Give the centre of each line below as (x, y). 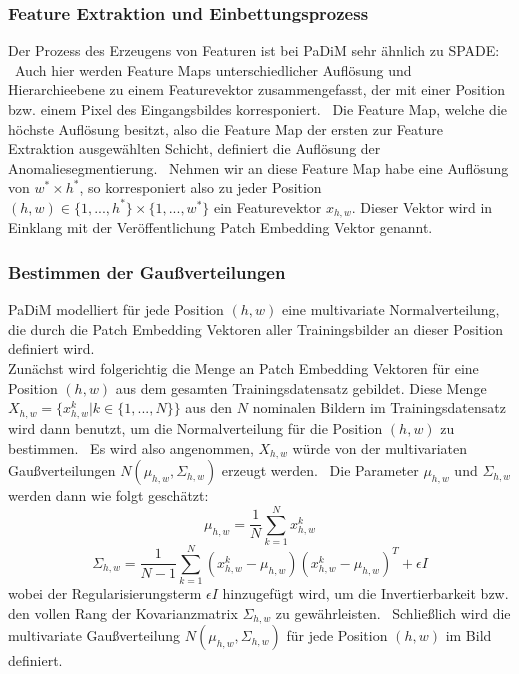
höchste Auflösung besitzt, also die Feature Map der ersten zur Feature (225, 128)
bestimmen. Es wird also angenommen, (131, 447)
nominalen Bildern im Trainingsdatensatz (379, 407)
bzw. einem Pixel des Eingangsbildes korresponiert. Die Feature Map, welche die (258, 109)
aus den (209, 407)
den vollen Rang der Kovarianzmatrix (123, 612)
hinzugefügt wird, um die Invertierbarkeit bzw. (365, 593)
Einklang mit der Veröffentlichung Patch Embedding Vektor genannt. (220, 227)
